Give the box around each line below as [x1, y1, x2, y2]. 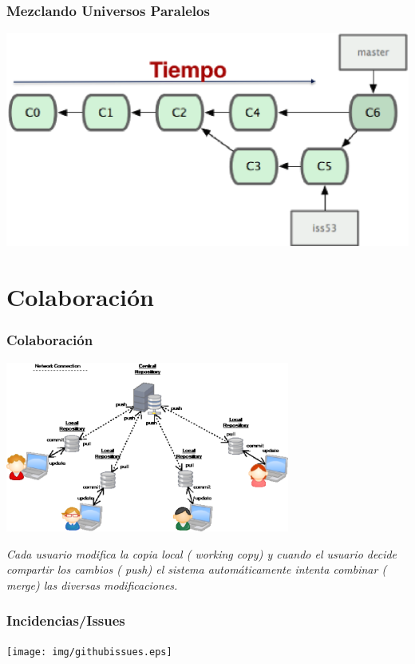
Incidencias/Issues [6, 610, 125, 630]
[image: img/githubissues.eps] [6, 646, 172, 658]
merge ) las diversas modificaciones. [6, 576, 178, 593]
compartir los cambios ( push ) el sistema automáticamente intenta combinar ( [6, 561, 387, 578]
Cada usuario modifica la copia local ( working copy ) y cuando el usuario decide [6, 545, 397, 562]
